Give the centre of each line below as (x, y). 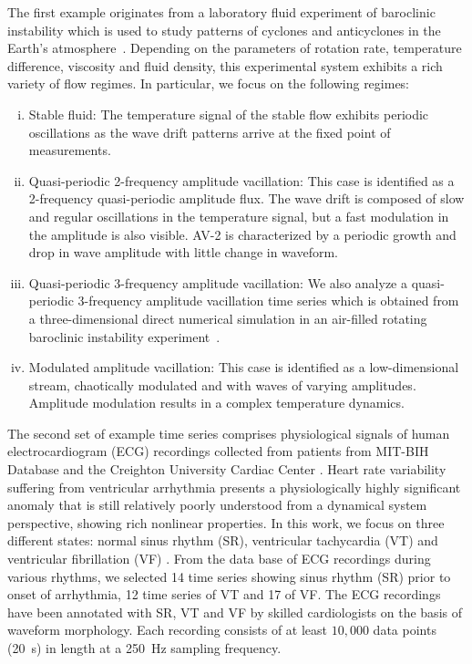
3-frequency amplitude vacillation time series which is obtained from (268, 301)
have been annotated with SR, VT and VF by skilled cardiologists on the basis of (235, 612)
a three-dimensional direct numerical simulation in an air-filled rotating (228, 318)
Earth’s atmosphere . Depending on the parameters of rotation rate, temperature (235, 48)
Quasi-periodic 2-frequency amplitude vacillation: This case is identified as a (241, 180)
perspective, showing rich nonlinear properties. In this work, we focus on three (226, 522)
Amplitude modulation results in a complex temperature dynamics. (216, 403)
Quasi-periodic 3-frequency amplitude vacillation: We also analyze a (218, 282)
